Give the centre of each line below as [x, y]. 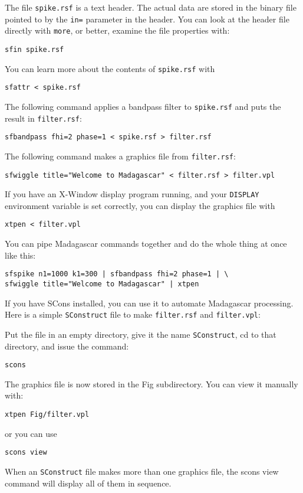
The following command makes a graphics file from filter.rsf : [120, 156]
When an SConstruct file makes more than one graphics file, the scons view [142, 471]
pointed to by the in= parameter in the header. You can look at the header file [147, 19]
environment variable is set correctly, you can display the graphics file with [140, 205]
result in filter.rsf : [43, 118]
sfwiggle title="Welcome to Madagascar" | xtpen [102, 284]
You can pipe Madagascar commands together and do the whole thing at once [146, 244]
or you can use [31, 433]
